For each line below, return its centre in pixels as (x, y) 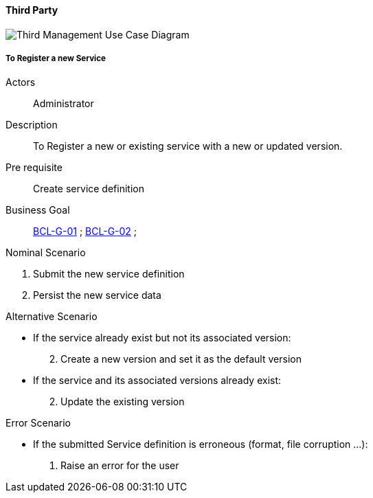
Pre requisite (34, 168)
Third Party (32, 10)
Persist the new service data (97, 295)
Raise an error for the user (120, 466)
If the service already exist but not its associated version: (162, 338)
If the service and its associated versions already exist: (157, 381)
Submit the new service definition (109, 274)
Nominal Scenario (46, 253)
